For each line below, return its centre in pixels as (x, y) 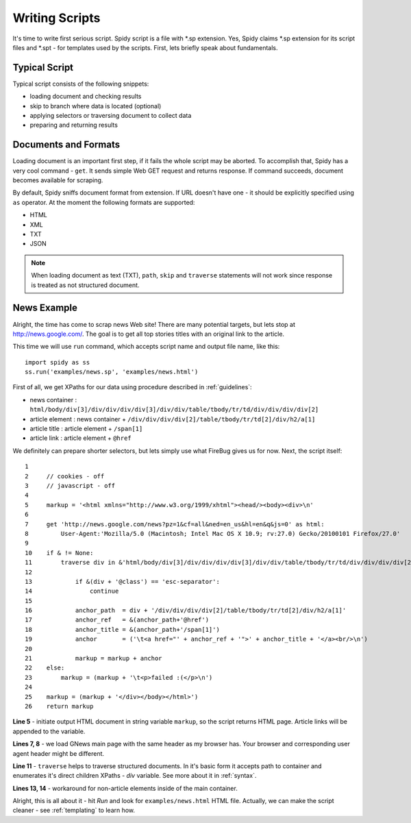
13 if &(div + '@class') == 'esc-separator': (123, 581)
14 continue (72, 591)
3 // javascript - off (70, 486)
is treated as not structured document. (85, 285)
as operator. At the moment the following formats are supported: (104, 202)
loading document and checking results (86, 97)
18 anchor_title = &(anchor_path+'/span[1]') (123, 629)
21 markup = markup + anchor (94, 659)
